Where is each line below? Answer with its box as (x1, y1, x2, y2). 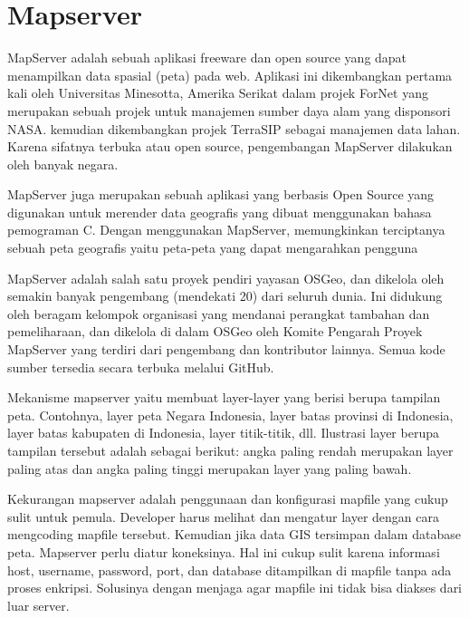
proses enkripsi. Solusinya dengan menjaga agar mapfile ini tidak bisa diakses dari (7, 578, 463, 597)
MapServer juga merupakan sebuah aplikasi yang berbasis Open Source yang (7, 185, 435, 204)
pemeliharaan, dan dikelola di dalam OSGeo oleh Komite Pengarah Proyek (7, 322, 423, 341)
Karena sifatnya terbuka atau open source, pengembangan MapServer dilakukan (7, 137, 453, 156)
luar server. (7, 595, 70, 614)
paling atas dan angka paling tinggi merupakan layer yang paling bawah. (7, 459, 412, 478)
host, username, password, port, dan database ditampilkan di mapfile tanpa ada (7, 560, 452, 579)
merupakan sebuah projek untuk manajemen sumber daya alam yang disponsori (7, 101, 451, 120)
